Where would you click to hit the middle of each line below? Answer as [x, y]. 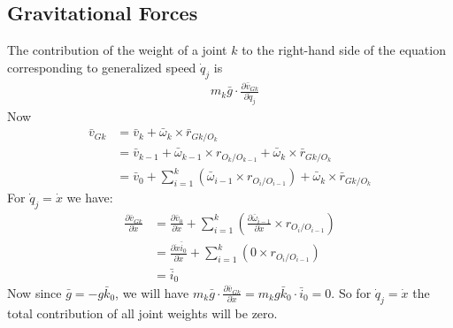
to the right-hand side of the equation [344, 50]
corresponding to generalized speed [102, 67]
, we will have [152, 292]
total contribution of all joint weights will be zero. [142, 313]
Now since [35, 292]
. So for [351, 292]
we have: [90, 198]
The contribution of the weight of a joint [117, 50]
